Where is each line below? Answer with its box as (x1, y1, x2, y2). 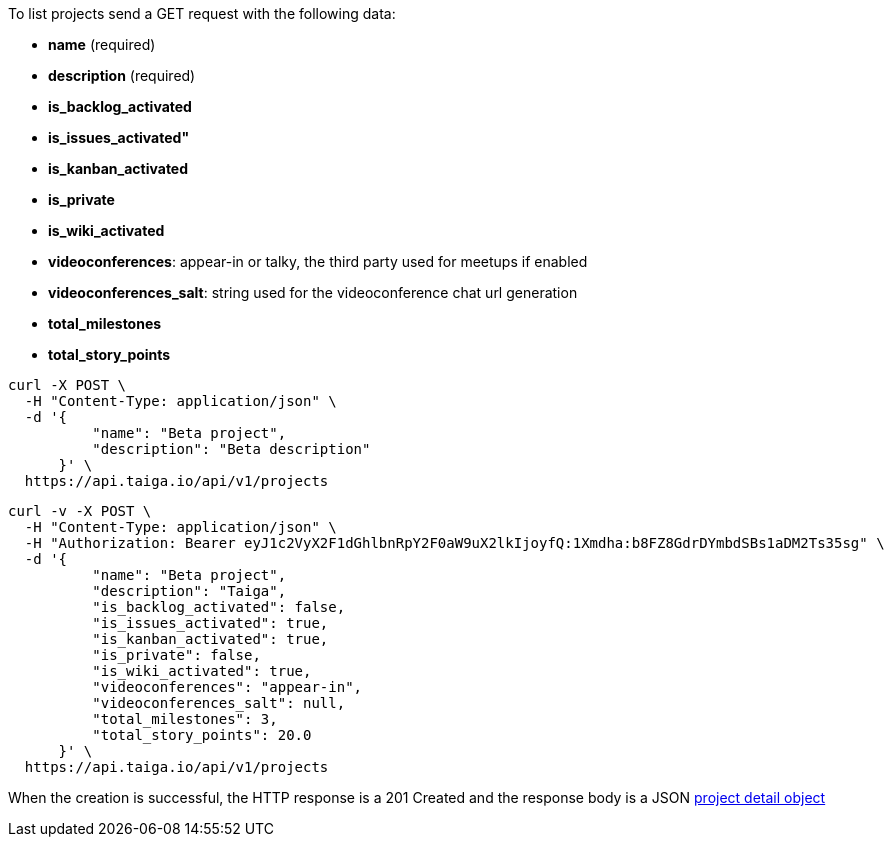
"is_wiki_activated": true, (92, 663, 312, 679)
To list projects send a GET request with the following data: (8, 5, 396, 22)
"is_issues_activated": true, (92, 615, 329, 631)
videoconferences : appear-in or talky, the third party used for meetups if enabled (48, 253, 588, 270)
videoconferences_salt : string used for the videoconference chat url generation (48, 284, 578, 301)
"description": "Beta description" (92, 441, 371, 457)
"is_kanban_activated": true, (92, 631, 329, 647)
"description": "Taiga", (92, 583, 287, 599)
